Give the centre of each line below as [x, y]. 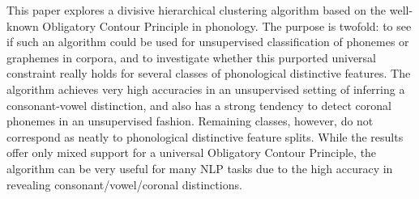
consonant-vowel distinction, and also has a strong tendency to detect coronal [199, 105]
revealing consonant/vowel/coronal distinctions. [124, 184]
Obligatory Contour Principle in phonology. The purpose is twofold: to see [227, 25]
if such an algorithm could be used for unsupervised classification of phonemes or [208, 42]
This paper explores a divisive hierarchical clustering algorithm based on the [197, 10]
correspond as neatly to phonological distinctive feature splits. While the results [205, 136]
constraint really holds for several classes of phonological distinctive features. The [209, 73]
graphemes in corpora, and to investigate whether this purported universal [192, 57]
